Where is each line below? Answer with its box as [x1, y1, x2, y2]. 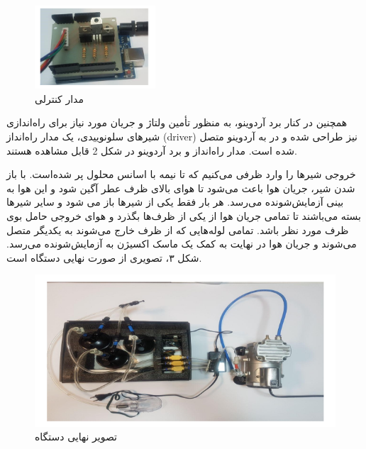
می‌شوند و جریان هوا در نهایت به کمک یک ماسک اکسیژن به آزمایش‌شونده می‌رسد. [6, 236, 357, 251]
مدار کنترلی [35, 91, 84, 106]
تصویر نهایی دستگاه [35, 429, 117, 444]
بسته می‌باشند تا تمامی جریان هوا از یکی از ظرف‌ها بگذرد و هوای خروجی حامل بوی [6, 209, 361, 223]
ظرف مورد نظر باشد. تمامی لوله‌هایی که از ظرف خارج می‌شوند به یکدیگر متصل [6, 222, 349, 237]
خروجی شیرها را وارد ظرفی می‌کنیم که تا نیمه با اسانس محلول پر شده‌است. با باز [6, 167, 356, 182]
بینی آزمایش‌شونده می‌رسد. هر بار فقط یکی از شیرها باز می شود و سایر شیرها [6, 194, 344, 209]
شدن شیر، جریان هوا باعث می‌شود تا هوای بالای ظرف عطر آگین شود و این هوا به [6, 180, 355, 195]
